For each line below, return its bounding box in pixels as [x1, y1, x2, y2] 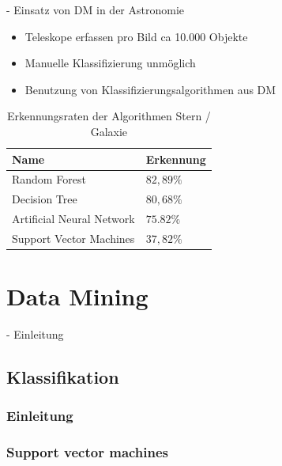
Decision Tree [12, 191, 77, 207]
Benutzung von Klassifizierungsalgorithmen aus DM [24, 81, 276, 97]
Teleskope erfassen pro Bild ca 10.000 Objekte [24, 28, 248, 44]
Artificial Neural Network [12, 210, 135, 227]
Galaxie [90, 123, 128, 139]
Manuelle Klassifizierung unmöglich [24, 55, 196, 71]
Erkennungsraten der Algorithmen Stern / [6, 108, 211, 124]
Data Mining [6, 280, 149, 313]
